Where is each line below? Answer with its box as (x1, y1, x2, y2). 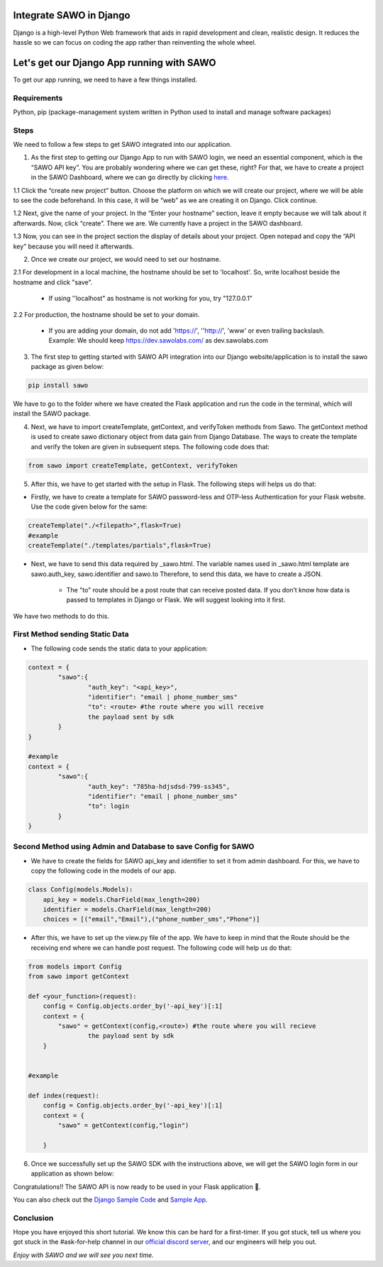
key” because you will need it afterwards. (13, 242, 134, 250)
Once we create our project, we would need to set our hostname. (30, 255, 221, 263)
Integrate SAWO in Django (13, 9, 131, 21)
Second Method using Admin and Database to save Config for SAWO (13, 841, 255, 851)
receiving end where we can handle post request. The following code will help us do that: (30, 944, 292, 952)
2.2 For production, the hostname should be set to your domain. (13, 310, 200, 319)
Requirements (13, 93, 63, 103)
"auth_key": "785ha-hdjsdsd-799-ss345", (87, 782, 231, 790)
